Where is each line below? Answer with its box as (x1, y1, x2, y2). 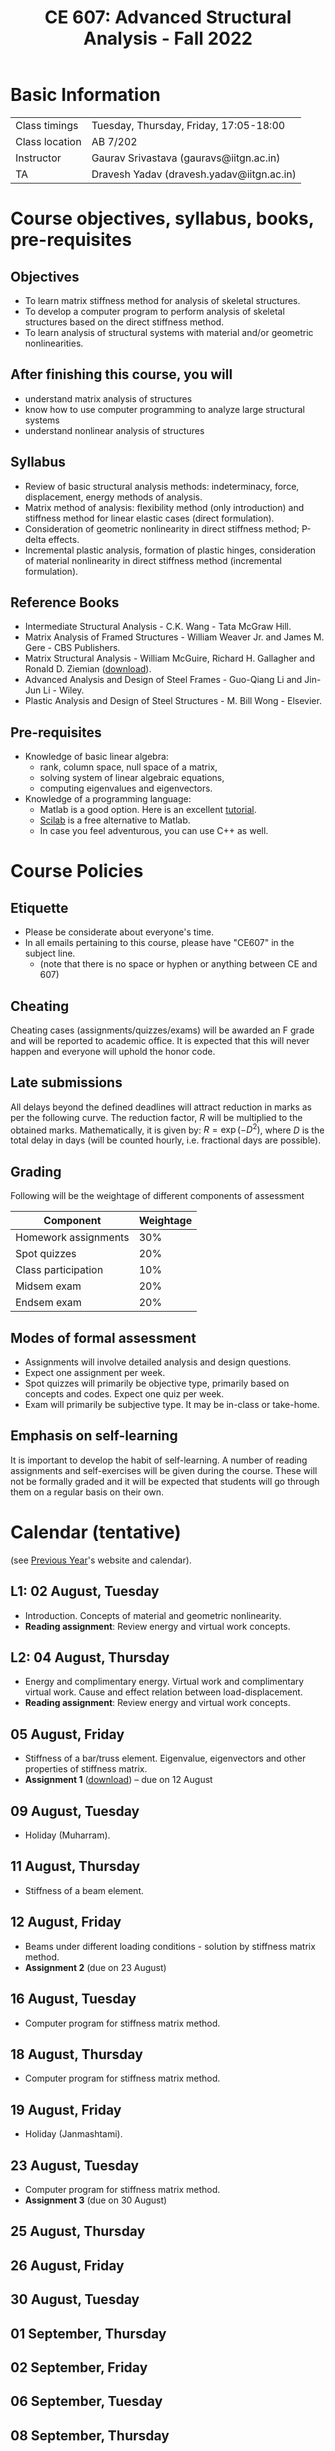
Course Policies (10, 860, 144, 883)
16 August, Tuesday (10, 1991, 137, 2008)
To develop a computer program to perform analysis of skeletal (24, 305, 285, 317)
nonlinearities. (24, 337, 84, 349)
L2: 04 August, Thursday (10, 1649, 170, 1666)
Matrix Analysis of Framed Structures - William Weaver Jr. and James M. (24, 631, 325, 643)
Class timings (15, 118, 79, 132)
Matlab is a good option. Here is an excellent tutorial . (39, 804, 257, 816)
